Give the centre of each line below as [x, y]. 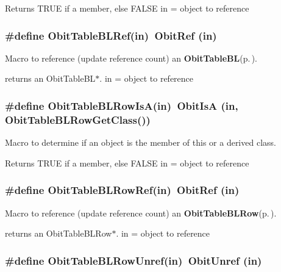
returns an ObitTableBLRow [59, 233]
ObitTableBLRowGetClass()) [78, 119]
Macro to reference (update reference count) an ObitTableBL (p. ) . [131, 58]
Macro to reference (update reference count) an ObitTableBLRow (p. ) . [141, 213]
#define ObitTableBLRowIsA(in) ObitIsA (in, [122, 105]
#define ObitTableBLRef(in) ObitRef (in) [111, 35]
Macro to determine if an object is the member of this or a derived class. [140, 142]
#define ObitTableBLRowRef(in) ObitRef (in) [122, 190]
